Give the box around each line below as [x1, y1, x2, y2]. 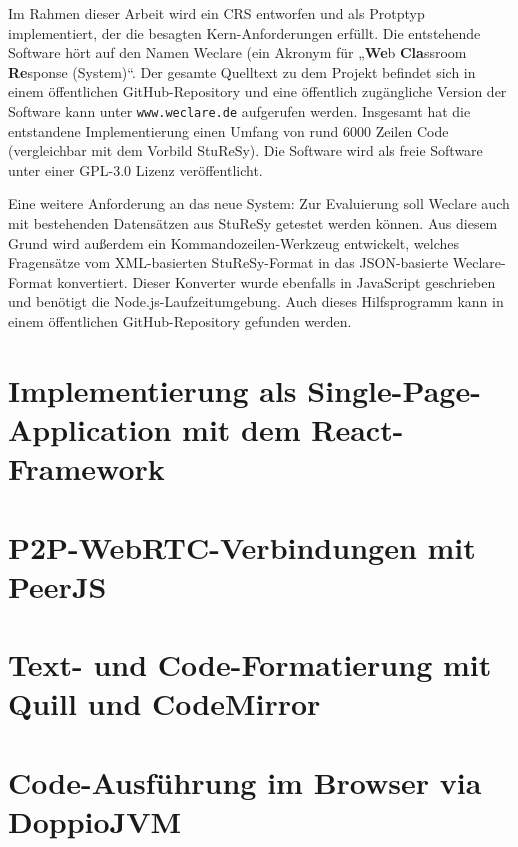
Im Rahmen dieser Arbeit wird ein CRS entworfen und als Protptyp [8, 3, 425, 23]
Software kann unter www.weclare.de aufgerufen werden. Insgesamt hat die [8, 100, 471, 121]
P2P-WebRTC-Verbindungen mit [8, 526, 476, 567]
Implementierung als [8, 369, 297, 410]
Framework [8, 448, 165, 489]
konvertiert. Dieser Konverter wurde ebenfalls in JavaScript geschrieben [57, 271, 496, 292]
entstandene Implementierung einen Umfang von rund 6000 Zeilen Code [8, 120, 449, 141]
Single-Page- [307, 369, 481, 410]
